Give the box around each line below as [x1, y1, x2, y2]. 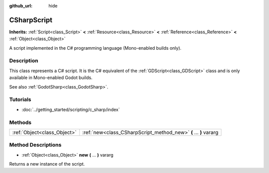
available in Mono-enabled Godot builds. [9, 75, 93, 81]
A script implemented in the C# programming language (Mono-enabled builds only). [9, 45, 182, 51]
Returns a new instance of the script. [9, 161, 85, 167]
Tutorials [9, 96, 32, 103]
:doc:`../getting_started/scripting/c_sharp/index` [21, 106, 120, 112]
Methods [9, 119, 32, 126]
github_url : [9, 3, 32, 8]
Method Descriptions [9, 142, 62, 149]
